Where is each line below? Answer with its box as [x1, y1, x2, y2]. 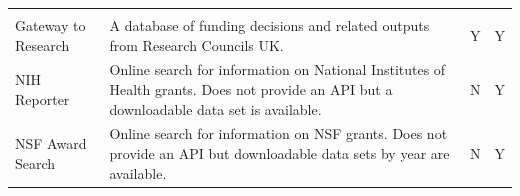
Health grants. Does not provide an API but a [109, 79, 393, 100]
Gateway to [15, 15, 86, 35]
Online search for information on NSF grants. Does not [109, 123, 448, 144]
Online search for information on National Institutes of [109, 59, 446, 80]
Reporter [15, 88, 70, 109]
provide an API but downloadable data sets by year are [109, 143, 450, 164]
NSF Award [15, 133, 87, 154]
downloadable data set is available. [109, 98, 322, 119]
